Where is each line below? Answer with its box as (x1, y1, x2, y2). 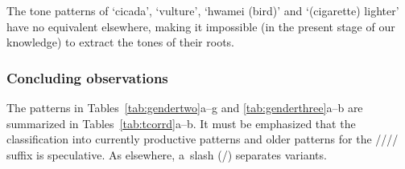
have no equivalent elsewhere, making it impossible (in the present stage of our (6, 18, 395, 34)
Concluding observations (6, 67, 168, 87)
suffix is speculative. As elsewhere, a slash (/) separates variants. (6, 146, 327, 163)
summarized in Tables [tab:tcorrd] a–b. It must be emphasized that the (6, 115, 356, 131)
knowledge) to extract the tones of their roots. (6, 34, 234, 50)
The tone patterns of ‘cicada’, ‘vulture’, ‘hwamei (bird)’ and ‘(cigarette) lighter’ (6, 2, 399, 18)
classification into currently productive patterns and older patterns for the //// (6, 131, 399, 147)
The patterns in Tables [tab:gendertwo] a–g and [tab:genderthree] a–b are (6, 99, 363, 115)
